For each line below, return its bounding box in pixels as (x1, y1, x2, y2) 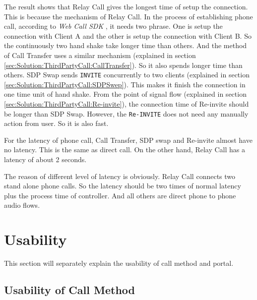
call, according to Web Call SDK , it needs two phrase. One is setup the (4, 21, 223, 31)
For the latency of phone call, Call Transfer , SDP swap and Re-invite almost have (4, 134, 253, 145)
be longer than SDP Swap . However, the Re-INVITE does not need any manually (4, 108, 249, 119)
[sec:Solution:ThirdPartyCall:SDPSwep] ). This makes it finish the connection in (4, 79, 246, 89)
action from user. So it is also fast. (4, 118, 109, 128)
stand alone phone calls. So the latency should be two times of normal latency (4, 180, 241, 191)
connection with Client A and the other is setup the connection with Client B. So (4, 30, 252, 41)
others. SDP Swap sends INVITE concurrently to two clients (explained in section (4, 69, 250, 80)
